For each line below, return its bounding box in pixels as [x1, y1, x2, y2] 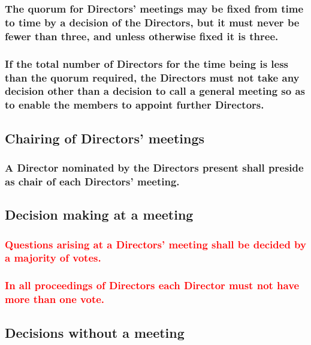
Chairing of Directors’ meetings [5, 128, 205, 147]
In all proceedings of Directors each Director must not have [5, 278, 300, 293]
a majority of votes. [5, 250, 101, 265]
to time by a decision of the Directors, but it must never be [5, 14, 300, 29]
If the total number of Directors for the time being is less [5, 56, 289, 71]
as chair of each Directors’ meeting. [5, 173, 180, 188]
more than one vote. [5, 292, 105, 307]
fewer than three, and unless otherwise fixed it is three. [5, 28, 279, 43]
